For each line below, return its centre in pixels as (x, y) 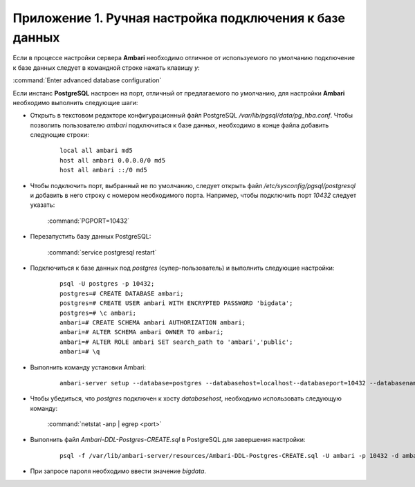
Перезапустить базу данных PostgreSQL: (91, 237)
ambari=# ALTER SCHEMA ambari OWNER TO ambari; (142, 332)
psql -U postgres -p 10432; (107, 284)
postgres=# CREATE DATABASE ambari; (122, 293)
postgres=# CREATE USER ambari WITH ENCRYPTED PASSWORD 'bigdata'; (176, 303)
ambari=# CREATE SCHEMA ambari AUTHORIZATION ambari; (153, 322)
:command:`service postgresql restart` (102, 252)
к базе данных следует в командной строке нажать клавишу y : (106, 67)
